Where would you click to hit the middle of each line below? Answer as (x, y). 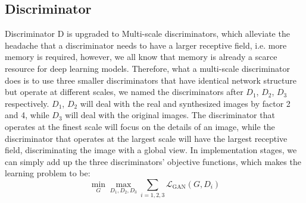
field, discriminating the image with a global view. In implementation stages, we (151, 150)
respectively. (27, 103)
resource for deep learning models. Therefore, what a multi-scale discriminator (147, 68)
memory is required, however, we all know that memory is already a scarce (141, 57)
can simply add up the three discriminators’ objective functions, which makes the (153, 161)
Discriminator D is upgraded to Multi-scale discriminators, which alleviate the (147, 34)
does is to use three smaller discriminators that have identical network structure (151, 80)
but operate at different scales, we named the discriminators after (124, 92)
